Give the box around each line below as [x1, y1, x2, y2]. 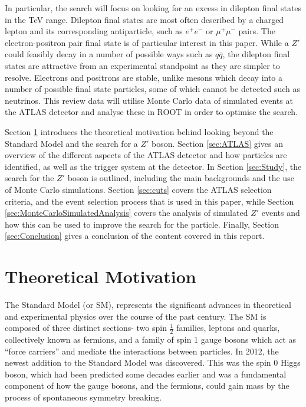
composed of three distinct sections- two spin [5, 321, 167, 334]
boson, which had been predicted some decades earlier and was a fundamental [5, 367, 287, 380]
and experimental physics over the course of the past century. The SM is [5, 310, 266, 322]
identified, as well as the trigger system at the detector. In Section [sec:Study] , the [5, 160, 302, 172]
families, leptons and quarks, [176, 321, 280, 334]
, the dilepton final [222, 48, 290, 60]
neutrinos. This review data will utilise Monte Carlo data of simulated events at [5, 94, 293, 106]
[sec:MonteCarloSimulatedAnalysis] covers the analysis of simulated [5, 206, 248, 219]
